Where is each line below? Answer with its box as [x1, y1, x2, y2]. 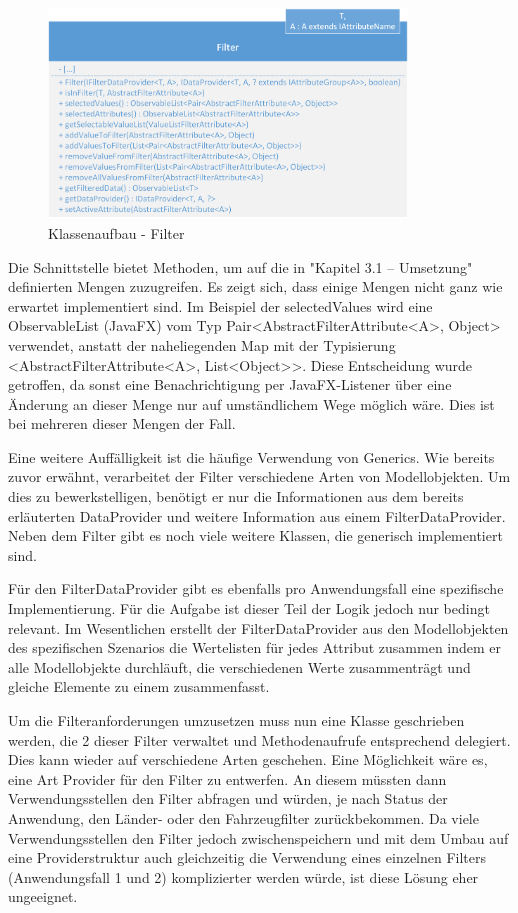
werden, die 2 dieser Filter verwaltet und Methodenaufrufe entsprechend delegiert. [8, 729, 511, 750]
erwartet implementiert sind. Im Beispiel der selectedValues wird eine [8, 295, 433, 316]
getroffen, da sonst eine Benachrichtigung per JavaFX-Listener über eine [8, 374, 452, 395]
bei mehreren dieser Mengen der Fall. [8, 413, 236, 434]
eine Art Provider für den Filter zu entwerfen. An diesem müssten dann [8, 768, 447, 789]
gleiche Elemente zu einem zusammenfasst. [8, 676, 270, 697]
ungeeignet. [8, 886, 78, 907]
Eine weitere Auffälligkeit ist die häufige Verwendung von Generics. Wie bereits [8, 446, 495, 467]
